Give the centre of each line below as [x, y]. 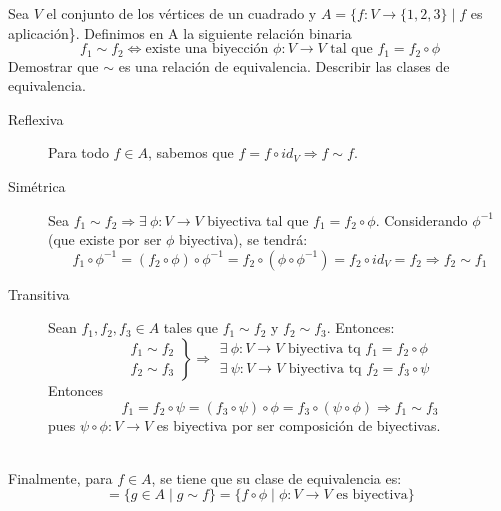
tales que [190, 327]
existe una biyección [207, 49]
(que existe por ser [105, 239]
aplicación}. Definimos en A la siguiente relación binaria [180, 32]
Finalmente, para [60, 477]
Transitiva [39, 293]
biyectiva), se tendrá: [243, 239]
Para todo [78, 152]
